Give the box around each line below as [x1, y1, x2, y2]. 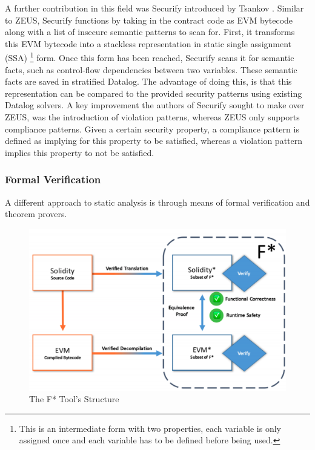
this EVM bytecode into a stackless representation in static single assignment [5, 37, 292, 50]
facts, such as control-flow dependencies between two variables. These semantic [5, 63, 297, 76]
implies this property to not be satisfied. [5, 146, 154, 158]
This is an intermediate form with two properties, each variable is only [19, 422, 281, 434]
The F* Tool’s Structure [29, 393, 119, 405]
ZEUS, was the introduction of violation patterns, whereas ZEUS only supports [5, 111, 300, 123]
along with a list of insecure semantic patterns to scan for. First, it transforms [5, 25, 295, 38]
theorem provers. [5, 207, 67, 220]
